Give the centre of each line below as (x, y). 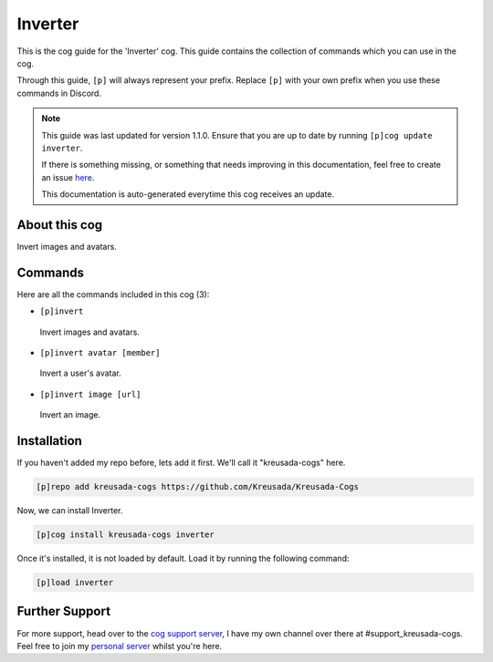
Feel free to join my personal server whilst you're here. (120, 646)
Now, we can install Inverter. (70, 511)
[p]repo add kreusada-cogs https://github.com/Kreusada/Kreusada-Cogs (198, 487)
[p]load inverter (75, 583)
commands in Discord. (59, 93)
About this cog (60, 225)
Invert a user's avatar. (81, 373)
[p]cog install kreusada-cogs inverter (125, 535)
